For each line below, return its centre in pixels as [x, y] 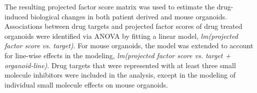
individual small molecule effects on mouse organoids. [86, 84]
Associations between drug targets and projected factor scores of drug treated [123, 26]
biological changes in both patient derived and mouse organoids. [129, 16]
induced [16, 16]
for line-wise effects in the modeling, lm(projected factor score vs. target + [118, 55]
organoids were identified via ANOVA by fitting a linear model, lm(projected [121, 36]
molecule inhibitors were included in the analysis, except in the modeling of [120, 75]
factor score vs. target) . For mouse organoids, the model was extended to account [129, 46]
